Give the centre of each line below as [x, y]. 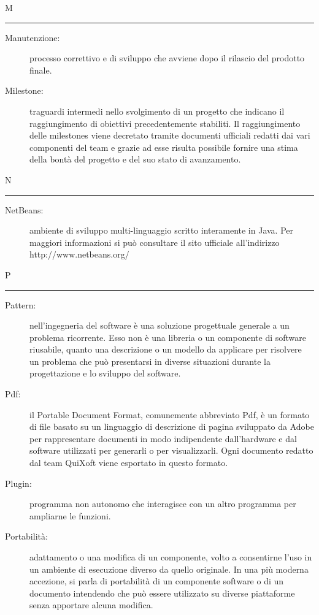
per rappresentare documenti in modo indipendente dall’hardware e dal [163, 438]
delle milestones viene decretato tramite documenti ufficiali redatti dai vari [170, 135]
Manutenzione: [33, 37]
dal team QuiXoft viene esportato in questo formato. [129, 463]
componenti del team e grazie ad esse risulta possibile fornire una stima [164, 147]
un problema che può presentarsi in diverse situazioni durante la [150, 361]
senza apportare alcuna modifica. [91, 605]
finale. [41, 70]
